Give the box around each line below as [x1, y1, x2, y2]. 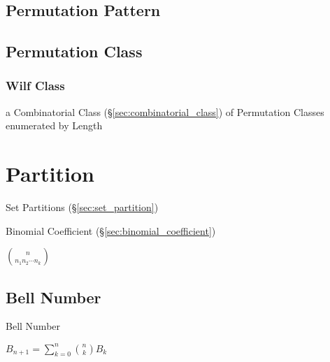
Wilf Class [6, 77, 65, 94]
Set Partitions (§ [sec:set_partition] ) [6, 200, 159, 215]
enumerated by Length [6, 118, 103, 133]
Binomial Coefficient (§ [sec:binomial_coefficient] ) [6, 223, 216, 238]
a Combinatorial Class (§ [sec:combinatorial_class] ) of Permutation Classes [6, 104, 324, 119]
